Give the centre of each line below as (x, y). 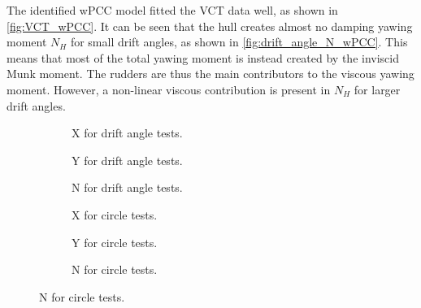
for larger (377, 89)
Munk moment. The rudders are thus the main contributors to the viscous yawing (210, 74)
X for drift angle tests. (127, 133)
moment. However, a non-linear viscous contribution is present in (169, 89)
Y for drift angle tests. (127, 160)
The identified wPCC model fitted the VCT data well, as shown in (172, 10)
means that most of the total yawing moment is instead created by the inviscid (203, 57)
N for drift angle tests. (127, 187)
